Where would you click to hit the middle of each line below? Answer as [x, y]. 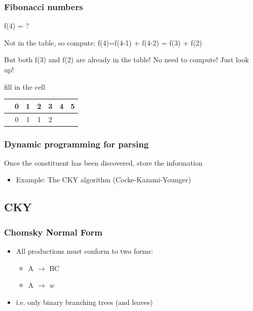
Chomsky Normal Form [53, 232]
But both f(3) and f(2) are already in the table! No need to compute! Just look [126, 60]
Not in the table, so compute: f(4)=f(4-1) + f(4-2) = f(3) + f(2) [103, 42]
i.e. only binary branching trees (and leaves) [84, 302]
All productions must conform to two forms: [84, 251]
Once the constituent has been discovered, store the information [103, 162]
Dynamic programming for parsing [77, 144]
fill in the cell [25, 86]
